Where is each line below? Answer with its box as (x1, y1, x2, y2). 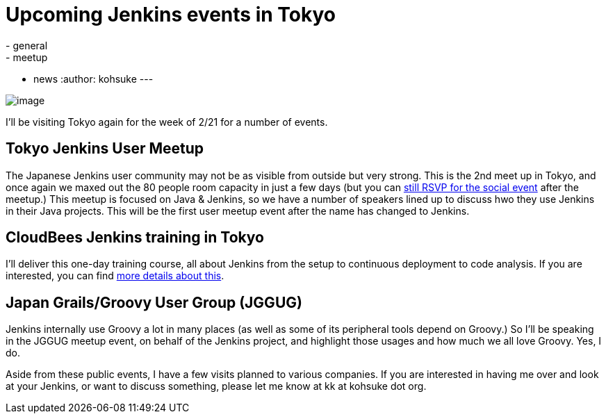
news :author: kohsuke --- (33, 72, 154, 85)
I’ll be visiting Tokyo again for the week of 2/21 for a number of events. (6, 115, 328, 128)
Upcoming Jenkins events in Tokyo (6, 3, 336, 26)
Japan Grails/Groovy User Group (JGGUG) (6, 293, 302, 311)
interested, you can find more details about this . (6, 270, 224, 282)
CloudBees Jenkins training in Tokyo (6, 229, 265, 247)
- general (6, 39, 48, 51)
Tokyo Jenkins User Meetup (6, 140, 204, 158)
